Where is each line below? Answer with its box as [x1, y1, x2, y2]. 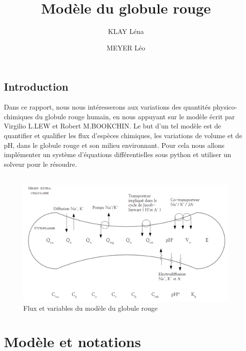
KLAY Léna [108, 26, 144, 36]
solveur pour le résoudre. [4, 159, 77, 169]
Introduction [4, 79, 69, 94]
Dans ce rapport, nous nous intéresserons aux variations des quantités [4, 102, 211, 112]
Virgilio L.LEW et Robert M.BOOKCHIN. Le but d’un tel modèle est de [4, 121, 221, 131]
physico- [213, 102, 237, 112]
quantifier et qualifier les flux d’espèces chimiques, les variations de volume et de [4, 130, 243, 140]
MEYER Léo [107, 42, 145, 52]
